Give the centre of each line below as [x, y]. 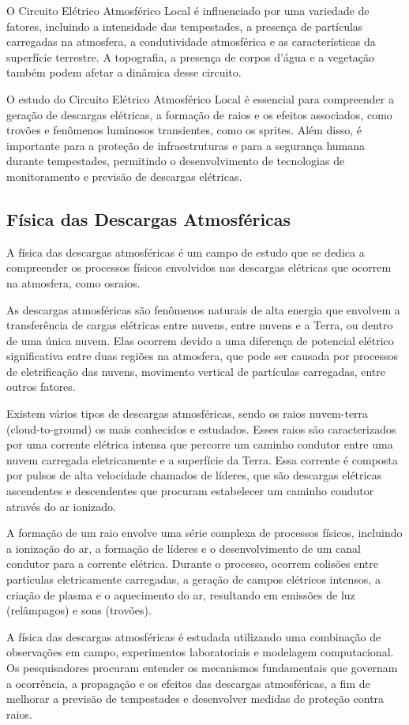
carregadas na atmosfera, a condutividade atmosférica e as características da [191, 41]
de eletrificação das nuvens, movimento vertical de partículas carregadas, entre [196, 371]
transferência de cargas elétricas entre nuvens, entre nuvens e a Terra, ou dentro [200, 325]
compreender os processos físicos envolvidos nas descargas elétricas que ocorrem [199, 267]
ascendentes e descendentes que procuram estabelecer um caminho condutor [190, 491]
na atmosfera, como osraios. [73, 282]
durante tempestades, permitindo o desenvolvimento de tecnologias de [176, 161]
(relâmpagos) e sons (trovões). [79, 610]
